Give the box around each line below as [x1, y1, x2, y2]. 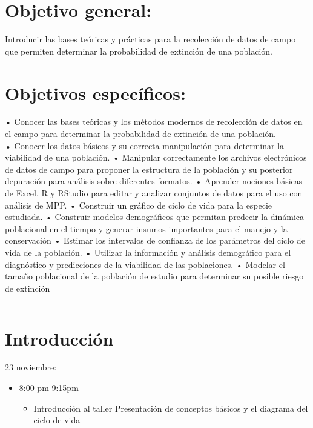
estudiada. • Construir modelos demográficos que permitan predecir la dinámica [5, 210, 305, 223]
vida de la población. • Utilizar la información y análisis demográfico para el [5, 246, 291, 258]
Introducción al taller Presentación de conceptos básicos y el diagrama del [33, 401, 308, 414]
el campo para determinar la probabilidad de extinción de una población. [5, 127, 276, 140]
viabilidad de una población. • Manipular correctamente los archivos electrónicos [5, 151, 307, 164]
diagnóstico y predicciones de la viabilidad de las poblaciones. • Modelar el [5, 258, 285, 270]
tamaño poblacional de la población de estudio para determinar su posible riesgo [5, 270, 304, 283]
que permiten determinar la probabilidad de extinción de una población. [5, 44, 273, 57]
